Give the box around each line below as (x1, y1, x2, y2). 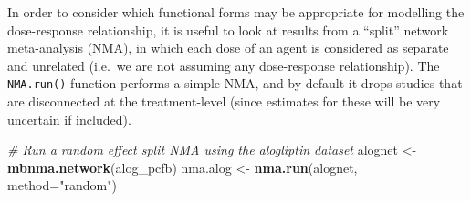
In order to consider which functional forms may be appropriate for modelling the (7, 3, 465, 21)
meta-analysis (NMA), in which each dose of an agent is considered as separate (7, 38, 449, 57)
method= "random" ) (7, 176, 117, 195)
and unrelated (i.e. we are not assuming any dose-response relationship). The (7, 55, 440, 75)
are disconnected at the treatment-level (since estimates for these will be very (7, 92, 441, 111)
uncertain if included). (7, 109, 131, 128)
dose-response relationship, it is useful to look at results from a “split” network (7, 20, 449, 39)
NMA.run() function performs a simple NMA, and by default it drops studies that (7, 74, 463, 93)
